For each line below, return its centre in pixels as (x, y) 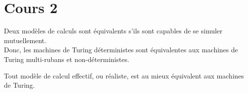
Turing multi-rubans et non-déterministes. (67, 59)
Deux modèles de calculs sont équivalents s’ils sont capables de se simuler (113, 31)
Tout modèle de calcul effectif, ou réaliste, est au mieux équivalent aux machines (124, 75)
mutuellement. (25, 40)
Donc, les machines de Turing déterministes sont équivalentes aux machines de (121, 50)
